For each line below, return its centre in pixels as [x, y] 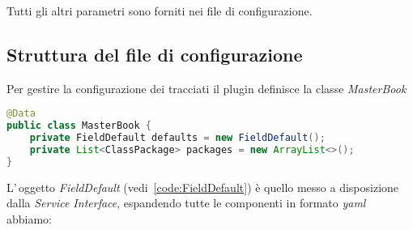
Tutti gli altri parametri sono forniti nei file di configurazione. [160, 11]
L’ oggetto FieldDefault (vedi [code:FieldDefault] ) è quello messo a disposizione [203, 187]
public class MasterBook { [79, 126]
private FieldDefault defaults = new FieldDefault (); [177, 138]
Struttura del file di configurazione [155, 54]
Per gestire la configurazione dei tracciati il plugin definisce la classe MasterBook [206, 88]
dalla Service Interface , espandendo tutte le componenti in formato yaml [186, 203]
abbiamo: [30, 218]
